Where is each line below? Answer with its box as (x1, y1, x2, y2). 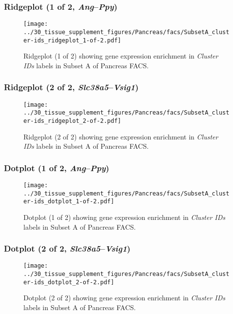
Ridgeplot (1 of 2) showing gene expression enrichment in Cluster (23, 51, 218, 61)
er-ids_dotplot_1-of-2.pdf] (23, 198, 115, 205)
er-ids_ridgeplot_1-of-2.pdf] (23, 37, 121, 44)
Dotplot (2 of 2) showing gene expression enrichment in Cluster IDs (23, 293, 226, 303)
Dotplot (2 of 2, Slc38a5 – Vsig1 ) (4, 242, 131, 255)
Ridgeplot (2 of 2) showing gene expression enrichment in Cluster (23, 131, 218, 141)
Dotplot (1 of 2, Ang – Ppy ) (4, 161, 110, 174)
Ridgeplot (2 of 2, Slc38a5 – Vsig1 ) (4, 81, 139, 93)
